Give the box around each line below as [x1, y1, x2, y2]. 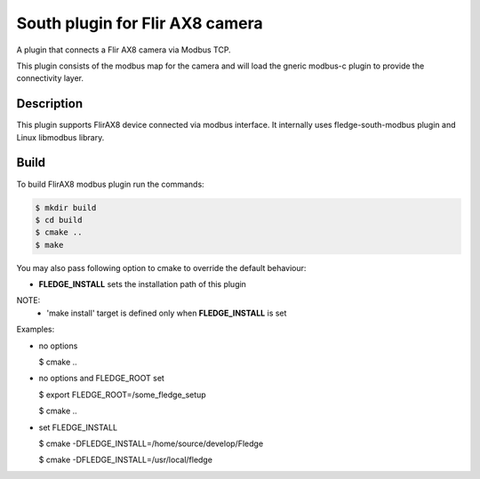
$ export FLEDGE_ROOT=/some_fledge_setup [38, 389, 206, 400]
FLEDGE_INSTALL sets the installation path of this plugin [38, 279, 246, 290]
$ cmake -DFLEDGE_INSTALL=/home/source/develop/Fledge [38, 438, 264, 449]
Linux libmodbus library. [16, 132, 105, 142]
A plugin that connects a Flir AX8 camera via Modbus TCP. [16, 44, 231, 55]
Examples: [16, 324, 55, 335]
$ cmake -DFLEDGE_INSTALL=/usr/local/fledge [38, 454, 213, 466]
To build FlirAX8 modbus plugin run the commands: [16, 179, 204, 189]
